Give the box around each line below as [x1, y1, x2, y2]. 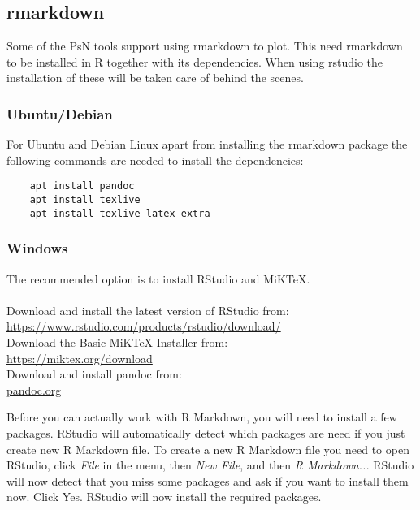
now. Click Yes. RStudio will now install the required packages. [6, 488, 322, 505]
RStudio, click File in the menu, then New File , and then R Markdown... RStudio [6, 456, 414, 473]
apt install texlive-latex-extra [29, 207, 210, 219]
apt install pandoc [29, 180, 135, 192]
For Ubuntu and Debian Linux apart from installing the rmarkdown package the [6, 136, 408, 153]
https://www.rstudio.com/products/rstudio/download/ [6, 318, 281, 335]
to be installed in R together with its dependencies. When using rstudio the [6, 53, 383, 70]
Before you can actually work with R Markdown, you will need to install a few [6, 408, 397, 426]
